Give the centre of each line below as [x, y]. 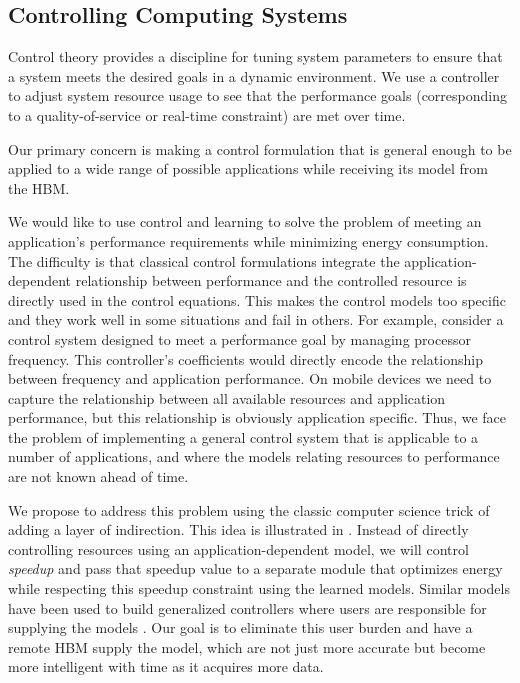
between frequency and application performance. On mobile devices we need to [250, 378]
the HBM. [39, 187]
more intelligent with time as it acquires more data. [166, 666]
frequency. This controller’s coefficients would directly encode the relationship [245, 358]
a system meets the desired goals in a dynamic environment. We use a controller [254, 75]
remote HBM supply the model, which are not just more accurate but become [247, 646]
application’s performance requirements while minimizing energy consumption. [248, 240]
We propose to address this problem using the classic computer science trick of [249, 509]
